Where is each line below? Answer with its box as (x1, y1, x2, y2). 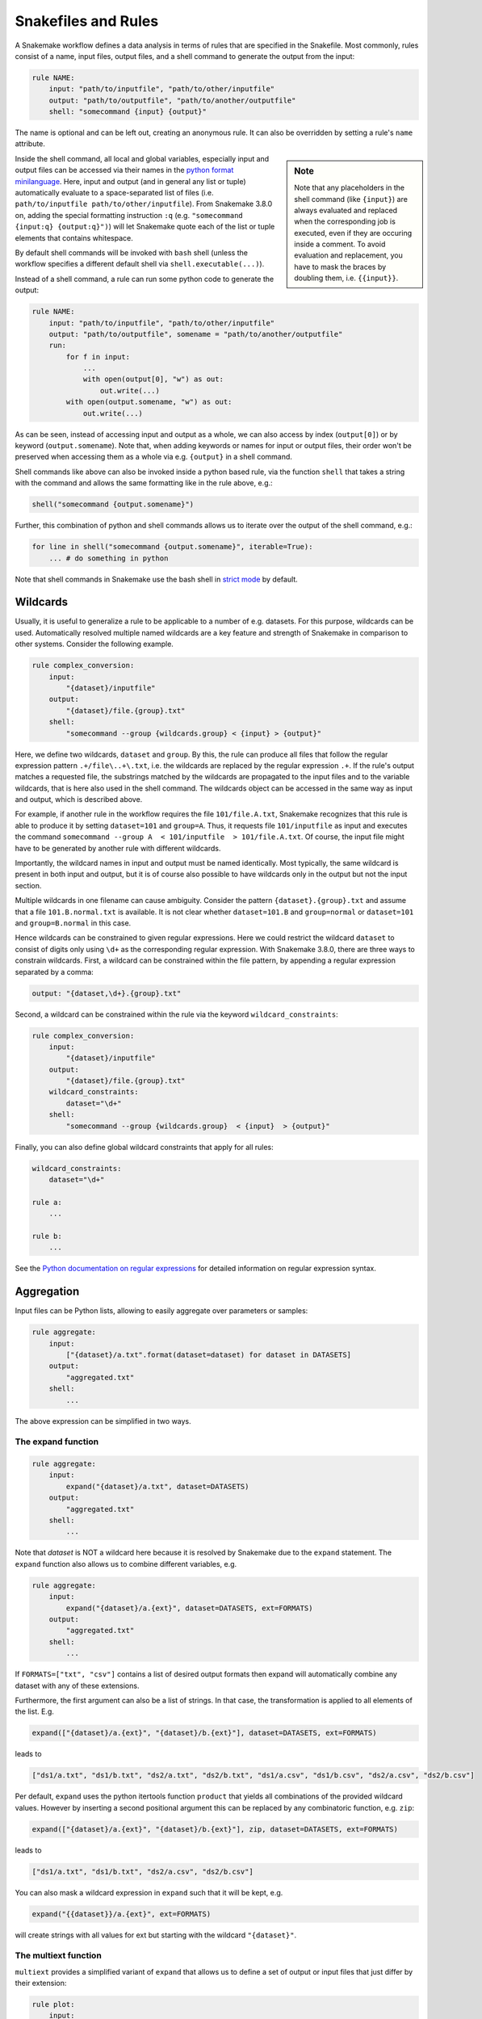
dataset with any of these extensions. (15, 1681, 140, 1690)
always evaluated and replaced (294, 205, 398, 215)
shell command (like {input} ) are (294, 194, 408, 204)
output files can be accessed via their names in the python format (15, 166, 234, 175)
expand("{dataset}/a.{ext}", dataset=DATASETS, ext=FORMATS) (65, 1603, 313, 1613)
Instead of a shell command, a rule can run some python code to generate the (15, 274, 275, 283)
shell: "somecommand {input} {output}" (48, 107, 207, 116)
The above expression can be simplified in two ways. (15, 1416, 191, 1425)
